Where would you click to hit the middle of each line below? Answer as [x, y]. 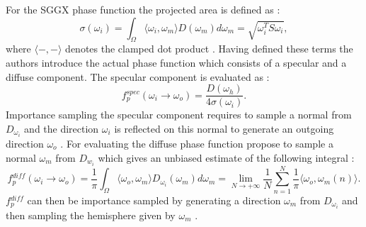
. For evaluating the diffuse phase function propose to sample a [197, 143]
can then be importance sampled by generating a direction [154, 200]
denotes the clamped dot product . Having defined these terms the [209, 49]
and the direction [62, 128]
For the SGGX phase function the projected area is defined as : [143, 9]
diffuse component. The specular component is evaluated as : [138, 76]
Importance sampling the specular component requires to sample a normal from [179, 115]
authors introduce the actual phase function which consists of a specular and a [176, 62]
